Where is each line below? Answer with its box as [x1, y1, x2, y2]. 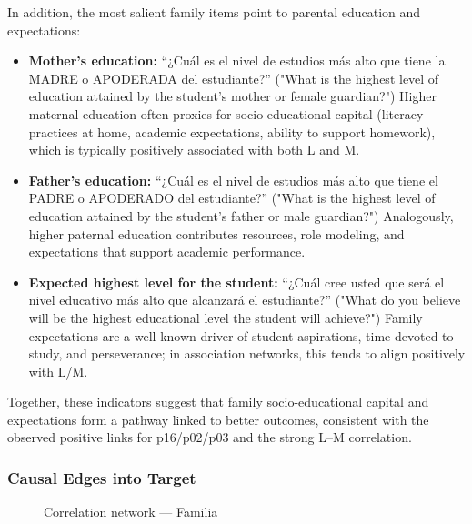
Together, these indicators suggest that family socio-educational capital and [7, 392, 429, 411]
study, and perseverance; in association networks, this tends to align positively [28, 344, 466, 363]
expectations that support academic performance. [28, 242, 306, 261]
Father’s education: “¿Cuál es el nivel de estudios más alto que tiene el [28, 170, 438, 189]
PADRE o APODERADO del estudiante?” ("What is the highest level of [28, 188, 436, 207]
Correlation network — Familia [44, 502, 218, 521]
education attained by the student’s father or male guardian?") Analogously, [28, 206, 454, 225]
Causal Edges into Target [7, 466, 196, 489]
